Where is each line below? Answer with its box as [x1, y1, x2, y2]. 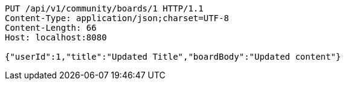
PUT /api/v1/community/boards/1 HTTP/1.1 [5, 4, 204, 13]
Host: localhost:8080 [5, 33, 107, 42]
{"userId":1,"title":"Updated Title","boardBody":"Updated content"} [5, 52, 341, 61]
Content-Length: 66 [5, 23, 97, 33]
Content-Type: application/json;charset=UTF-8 [5, 13, 229, 23]
